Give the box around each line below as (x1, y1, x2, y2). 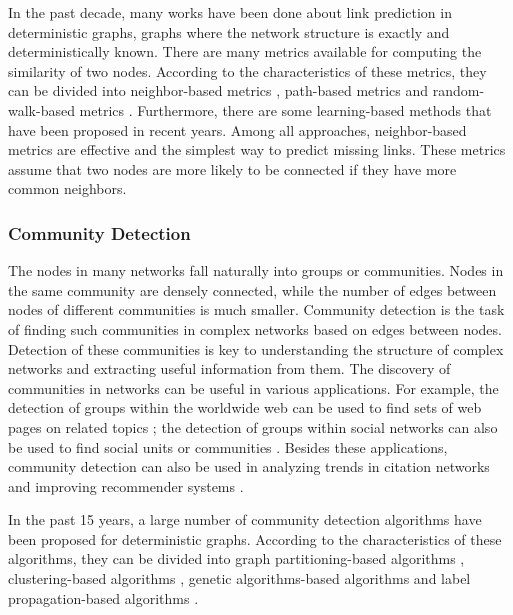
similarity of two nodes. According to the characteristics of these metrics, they (8, 60, 487, 81)
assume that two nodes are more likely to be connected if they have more (8, 158, 457, 179)
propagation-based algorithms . (8, 587, 199, 608)
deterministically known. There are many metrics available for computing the (8, 41, 482, 62)
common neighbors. (8, 178, 127, 199)
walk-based (8, 99, 75, 120)
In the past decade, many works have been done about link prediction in (8, 2, 452, 22)
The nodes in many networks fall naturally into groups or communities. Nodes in (8, 260, 504, 281)
